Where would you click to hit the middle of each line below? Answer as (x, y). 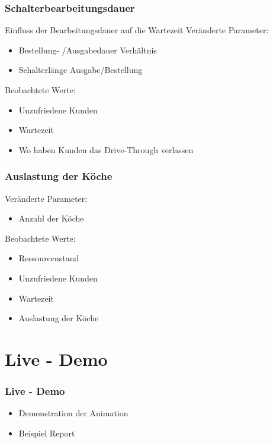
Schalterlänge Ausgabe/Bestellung (81, 70)
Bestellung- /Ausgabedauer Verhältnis (88, 50)
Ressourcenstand (49, 258)
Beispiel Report (47, 433)
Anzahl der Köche (51, 218)
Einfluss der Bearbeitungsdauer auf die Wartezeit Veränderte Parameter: (137, 30)
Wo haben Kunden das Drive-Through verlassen (106, 149)
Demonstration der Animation (73, 413)
